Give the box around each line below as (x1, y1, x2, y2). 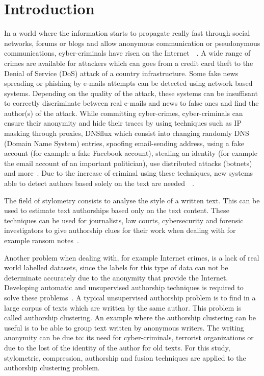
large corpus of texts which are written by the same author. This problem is (4, 302, 242, 313)
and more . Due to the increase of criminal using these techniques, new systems (4, 168, 253, 178)
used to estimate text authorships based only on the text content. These (4, 205, 229, 216)
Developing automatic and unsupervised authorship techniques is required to (4, 282, 244, 293)
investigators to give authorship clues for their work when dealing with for (4, 225, 236, 236)
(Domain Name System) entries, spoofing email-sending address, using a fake (4, 137, 244, 148)
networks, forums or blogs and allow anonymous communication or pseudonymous (4, 37, 260, 48)
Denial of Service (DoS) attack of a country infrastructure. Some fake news (4, 67, 239, 78)
